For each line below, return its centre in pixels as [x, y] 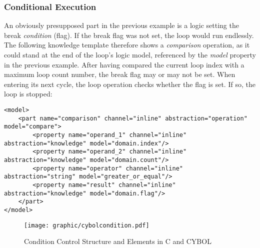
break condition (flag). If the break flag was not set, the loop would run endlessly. [129, 35]
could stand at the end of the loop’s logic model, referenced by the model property [130, 54]
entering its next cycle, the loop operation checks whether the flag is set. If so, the [130, 84]
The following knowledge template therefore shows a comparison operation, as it [127, 45]
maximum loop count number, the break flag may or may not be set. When [120, 74]
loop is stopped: [28, 94]
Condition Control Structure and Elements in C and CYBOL [118, 241]
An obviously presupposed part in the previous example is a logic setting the [121, 25]
